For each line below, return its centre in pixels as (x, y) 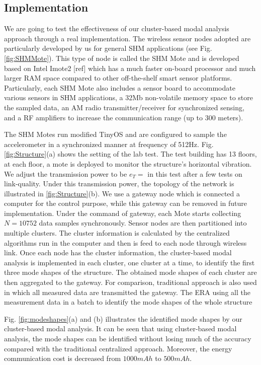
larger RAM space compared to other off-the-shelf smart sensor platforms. (118, 78)
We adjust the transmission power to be (66, 173)
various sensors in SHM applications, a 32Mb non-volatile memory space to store (128, 97)
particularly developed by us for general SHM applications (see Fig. (108, 48)
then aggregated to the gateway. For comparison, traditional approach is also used (130, 282)
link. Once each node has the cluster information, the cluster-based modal (118, 252)
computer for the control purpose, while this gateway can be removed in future (125, 203)
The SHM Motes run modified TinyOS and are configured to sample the (115, 134)
